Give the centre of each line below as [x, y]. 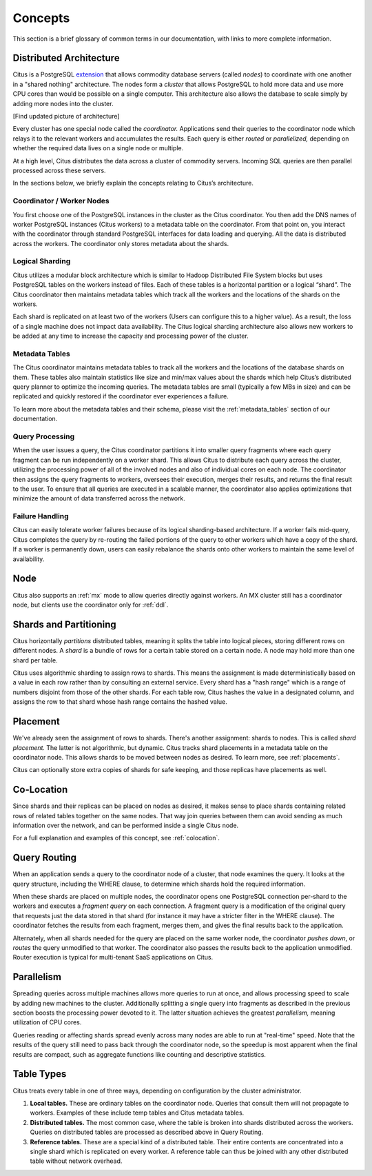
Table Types [40, 1074]
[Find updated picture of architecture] [66, 116]
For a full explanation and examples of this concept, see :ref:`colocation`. [116, 838]
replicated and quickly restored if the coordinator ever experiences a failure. [121, 396]
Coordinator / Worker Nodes [61, 201]
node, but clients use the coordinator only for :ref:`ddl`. [91, 605]
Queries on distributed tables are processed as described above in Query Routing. [147, 1132]
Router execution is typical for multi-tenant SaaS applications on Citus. [113, 957]
